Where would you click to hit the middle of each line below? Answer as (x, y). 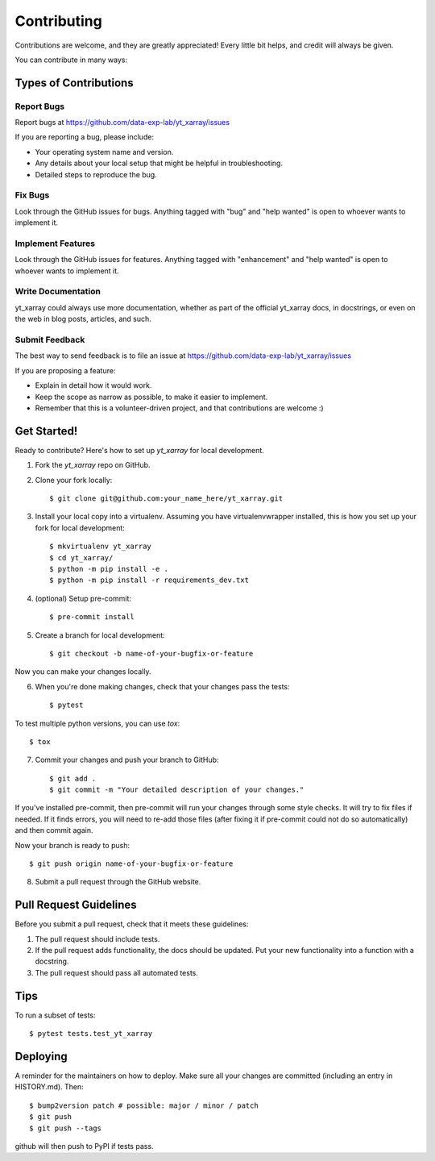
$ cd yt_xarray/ (81, 558)
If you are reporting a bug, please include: (85, 137)
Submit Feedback (50, 340)
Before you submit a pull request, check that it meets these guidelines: (132, 924)
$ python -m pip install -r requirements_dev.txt (149, 580)
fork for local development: (80, 527)
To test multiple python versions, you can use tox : (97, 723)
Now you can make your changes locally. (83, 672)
